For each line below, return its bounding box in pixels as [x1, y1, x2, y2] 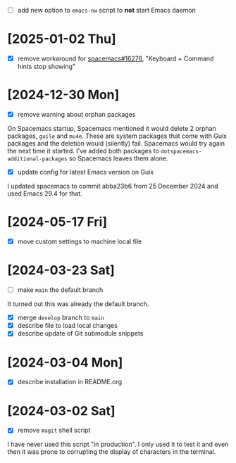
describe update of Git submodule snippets [17, 329, 144, 338]
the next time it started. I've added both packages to [7, 147, 160, 156]
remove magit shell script [17, 426, 91, 435]
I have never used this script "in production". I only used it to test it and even [7, 440, 229, 449]
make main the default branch [17, 286, 104, 294]
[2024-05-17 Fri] [7, 214, 108, 230]
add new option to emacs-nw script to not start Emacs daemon [17, 6, 196, 14]
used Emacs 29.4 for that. [7, 189, 82, 198]
